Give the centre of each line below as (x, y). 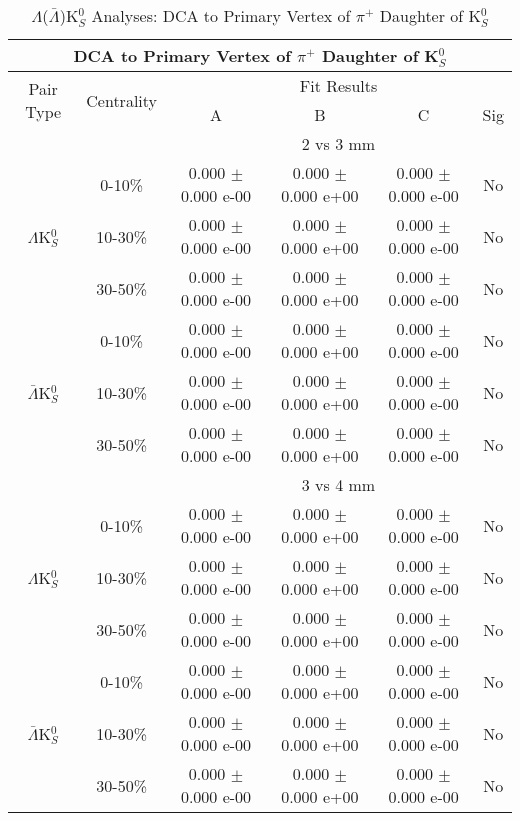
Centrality (122, 100)
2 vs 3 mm (338, 143)
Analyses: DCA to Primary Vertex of (221, 15)
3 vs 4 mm (338, 484)
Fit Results (338, 85)
